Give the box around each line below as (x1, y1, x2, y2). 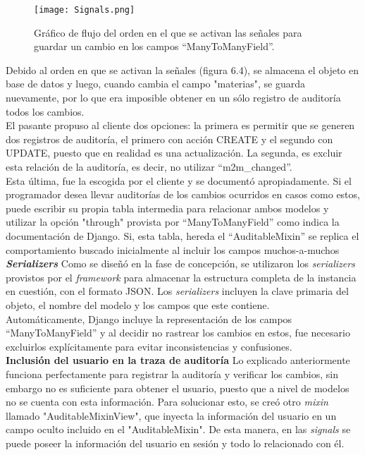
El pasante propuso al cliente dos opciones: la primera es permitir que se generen (6, 118, 355, 133)
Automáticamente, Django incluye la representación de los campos (6, 311, 292, 326)
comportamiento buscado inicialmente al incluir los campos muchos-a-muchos (6, 242, 340, 257)
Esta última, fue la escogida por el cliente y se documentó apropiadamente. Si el (6, 173, 352, 188)
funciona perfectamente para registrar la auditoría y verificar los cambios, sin (6, 366, 338, 381)
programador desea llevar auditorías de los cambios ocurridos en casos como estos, (6, 187, 360, 202)
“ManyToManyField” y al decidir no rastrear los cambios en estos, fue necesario (6, 325, 350, 340)
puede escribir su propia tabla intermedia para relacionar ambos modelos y (6, 200, 329, 215)
